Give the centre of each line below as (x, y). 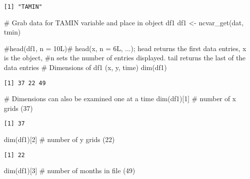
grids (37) (19, 108)
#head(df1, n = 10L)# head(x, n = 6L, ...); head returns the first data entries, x (125, 48)
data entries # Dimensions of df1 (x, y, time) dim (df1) (86, 67)
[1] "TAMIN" (23, 7)
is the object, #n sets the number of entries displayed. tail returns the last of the (125, 58)
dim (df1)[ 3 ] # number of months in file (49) (70, 170)
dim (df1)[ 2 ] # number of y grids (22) (59, 139)
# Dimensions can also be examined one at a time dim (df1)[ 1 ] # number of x (120, 98)
